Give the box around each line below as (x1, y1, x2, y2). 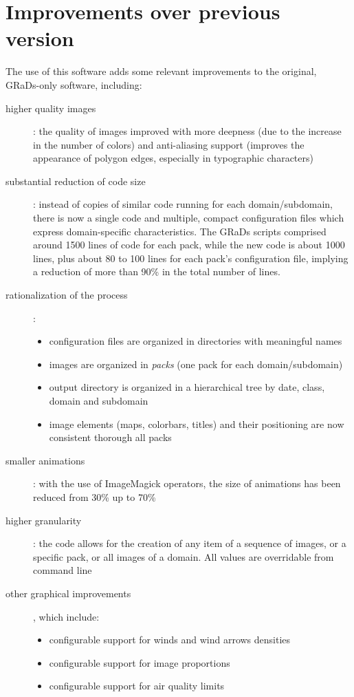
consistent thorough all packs (49, 430, 172, 444)
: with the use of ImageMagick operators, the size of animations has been (33, 476, 341, 491)
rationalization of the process (5, 288, 128, 302)
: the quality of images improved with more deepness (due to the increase (33, 124, 342, 138)
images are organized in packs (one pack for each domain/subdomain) (49, 356, 343, 371)
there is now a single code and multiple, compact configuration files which (33, 211, 344, 225)
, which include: (33, 609, 100, 623)
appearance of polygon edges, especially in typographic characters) (33, 151, 313, 165)
